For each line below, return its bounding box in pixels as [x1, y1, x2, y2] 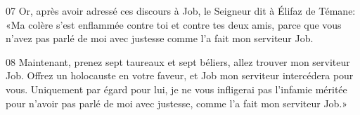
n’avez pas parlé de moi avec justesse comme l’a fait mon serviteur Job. [6, 31, 314, 46]
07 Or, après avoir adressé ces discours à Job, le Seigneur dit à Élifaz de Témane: [6, 4, 356, 18]
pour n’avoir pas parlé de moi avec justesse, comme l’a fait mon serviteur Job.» [6, 95, 348, 110]
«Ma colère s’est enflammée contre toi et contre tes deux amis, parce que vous [6, 17, 342, 32]
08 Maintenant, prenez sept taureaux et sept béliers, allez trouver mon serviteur [6, 54, 350, 69]
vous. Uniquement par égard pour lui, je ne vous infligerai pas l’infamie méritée [6, 81, 347, 96]
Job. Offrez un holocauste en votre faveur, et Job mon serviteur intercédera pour [6, 68, 354, 83]
